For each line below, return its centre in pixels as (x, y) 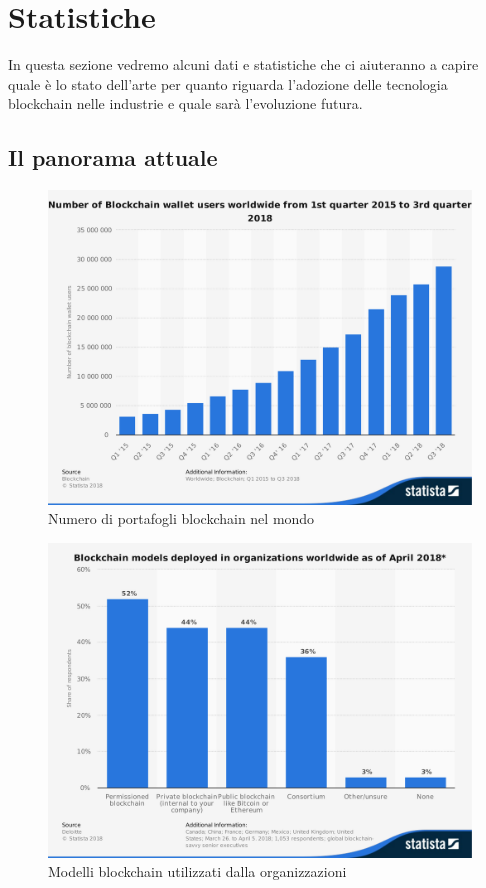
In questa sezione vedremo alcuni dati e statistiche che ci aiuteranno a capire (243, 64)
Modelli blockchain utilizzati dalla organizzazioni (197, 871)
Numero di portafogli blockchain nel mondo (181, 518)
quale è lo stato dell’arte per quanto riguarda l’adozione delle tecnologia (228, 83)
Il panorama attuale (113, 157)
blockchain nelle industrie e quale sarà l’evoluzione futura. (185, 103)
